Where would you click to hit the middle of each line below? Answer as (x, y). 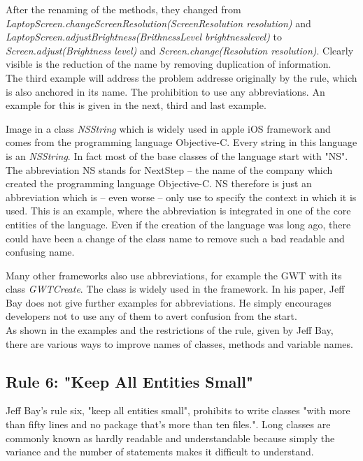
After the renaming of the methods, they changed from (123, 9)
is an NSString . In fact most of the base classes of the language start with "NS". (177, 155)
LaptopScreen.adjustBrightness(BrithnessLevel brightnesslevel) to (144, 37)
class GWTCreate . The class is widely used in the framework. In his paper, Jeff (175, 289)
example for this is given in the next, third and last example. (136, 105)
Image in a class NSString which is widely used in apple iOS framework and (168, 128)
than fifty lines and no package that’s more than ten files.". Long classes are (168, 424)
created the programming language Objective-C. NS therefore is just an (159, 183)
